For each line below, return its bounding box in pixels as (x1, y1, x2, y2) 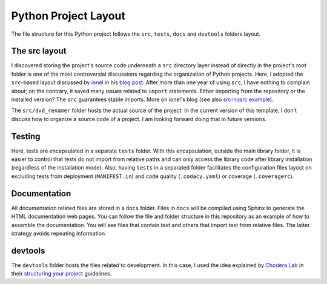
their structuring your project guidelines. (11, 270, 112, 277)
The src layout (11, 46, 67, 56)
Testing (11, 131, 41, 142)
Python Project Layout (11, 9, 125, 22)
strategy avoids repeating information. (11, 230, 107, 237)
